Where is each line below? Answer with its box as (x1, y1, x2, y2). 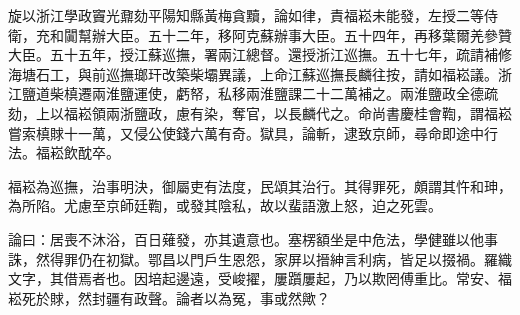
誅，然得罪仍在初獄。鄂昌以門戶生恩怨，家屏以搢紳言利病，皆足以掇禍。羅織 (8, 248, 512, 269)
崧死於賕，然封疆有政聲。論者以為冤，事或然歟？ (8, 287, 330, 308)
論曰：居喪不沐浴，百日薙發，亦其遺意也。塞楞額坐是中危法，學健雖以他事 (8, 228, 498, 249)
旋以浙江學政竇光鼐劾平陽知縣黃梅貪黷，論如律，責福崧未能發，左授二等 (8, 5, 484, 25)
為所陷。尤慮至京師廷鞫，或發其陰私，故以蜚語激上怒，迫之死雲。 (8, 195, 442, 216)
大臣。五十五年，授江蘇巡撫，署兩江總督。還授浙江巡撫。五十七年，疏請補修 (8, 44, 512, 65)
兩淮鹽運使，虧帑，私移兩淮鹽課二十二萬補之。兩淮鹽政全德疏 (91, 83, 498, 104)
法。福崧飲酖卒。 (8, 142, 120, 163)
